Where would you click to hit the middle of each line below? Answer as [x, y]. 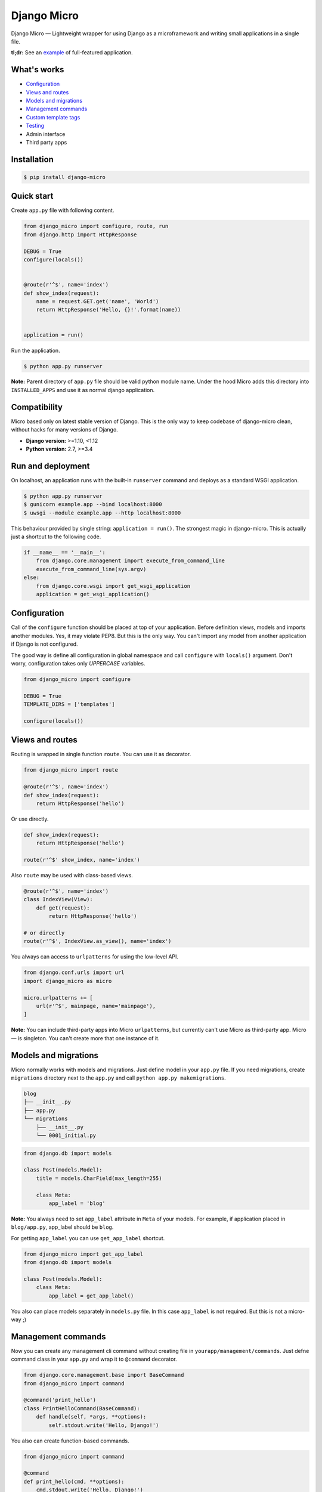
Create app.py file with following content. [63, 210]
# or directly [44, 933]
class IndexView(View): [58, 899]
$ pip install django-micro [64, 177]
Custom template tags [53, 117]
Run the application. [35, 350]
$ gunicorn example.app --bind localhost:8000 [93, 505]
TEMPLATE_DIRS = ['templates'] [69, 705]
